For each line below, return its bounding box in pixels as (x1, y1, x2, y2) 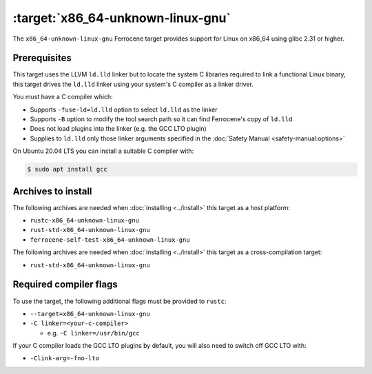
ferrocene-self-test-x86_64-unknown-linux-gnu (30, 236, 190, 244)
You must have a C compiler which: (12, 93, 113, 101)
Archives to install (12, 185, 92, 197)
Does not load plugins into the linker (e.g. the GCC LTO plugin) (30, 125, 207, 133)
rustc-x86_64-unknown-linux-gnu (30, 217, 139, 225)
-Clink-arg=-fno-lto (30, 355, 100, 362)
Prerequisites (12, 52, 72, 64)
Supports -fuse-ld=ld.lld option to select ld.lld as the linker (30, 105, 218, 114)
